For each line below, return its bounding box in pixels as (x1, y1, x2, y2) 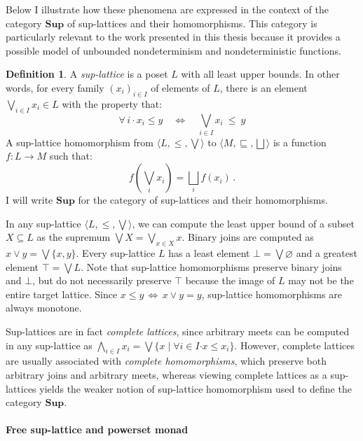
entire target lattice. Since (6, 286, 118, 301)
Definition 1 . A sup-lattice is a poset (6, 66, 168, 81)
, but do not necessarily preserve (32, 273, 172, 288)
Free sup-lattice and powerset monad (6, 422, 189, 437)
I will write (6, 192, 53, 207)
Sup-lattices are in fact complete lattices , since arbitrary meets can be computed (6, 324, 350, 339)
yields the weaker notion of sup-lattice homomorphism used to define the (39, 381, 352, 395)
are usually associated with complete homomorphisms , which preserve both (6, 353, 327, 368)
